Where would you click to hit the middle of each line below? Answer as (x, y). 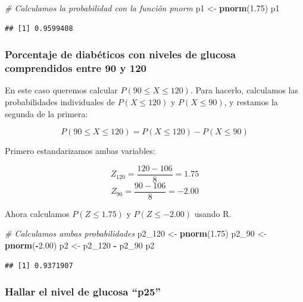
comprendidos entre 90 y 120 (76, 68)
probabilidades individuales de (60, 101)
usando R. (213, 213)
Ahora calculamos (37, 213)
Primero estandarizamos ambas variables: (80, 151)
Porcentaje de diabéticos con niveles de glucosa (121, 54)
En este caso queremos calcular (61, 90)
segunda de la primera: (46, 113)
